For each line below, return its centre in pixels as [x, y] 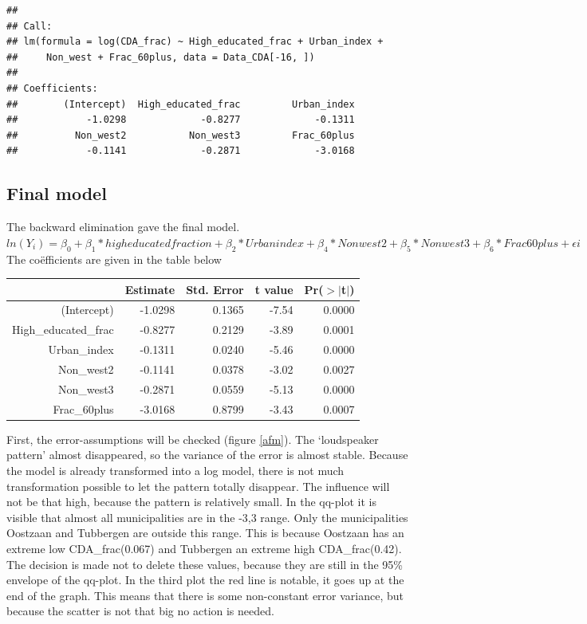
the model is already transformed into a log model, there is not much [175, 470]
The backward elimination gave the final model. [123, 227]
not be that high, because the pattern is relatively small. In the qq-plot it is [191, 502]
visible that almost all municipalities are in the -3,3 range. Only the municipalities [207, 517]
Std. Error [215, 289]
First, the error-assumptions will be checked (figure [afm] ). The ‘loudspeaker [193, 439]
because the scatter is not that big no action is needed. [140, 611]
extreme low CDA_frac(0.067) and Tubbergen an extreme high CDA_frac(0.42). [204, 548]
